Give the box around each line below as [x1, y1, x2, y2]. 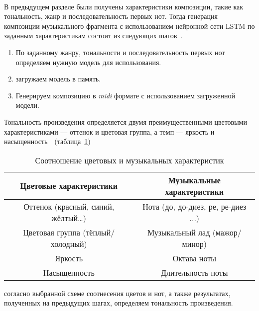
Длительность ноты [160, 266, 228, 278]
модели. [15, 100, 39, 110]
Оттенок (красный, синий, [23, 200, 115, 212]
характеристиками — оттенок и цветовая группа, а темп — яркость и [4, 126, 215, 137]
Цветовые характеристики [20, 180, 118, 192]
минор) [182, 237, 207, 249]
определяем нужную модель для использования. [15, 57, 161, 67]
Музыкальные [168, 174, 221, 186]
